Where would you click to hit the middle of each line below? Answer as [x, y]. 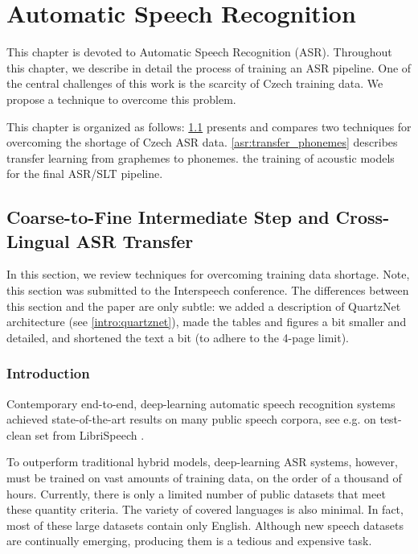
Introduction [48, 373]
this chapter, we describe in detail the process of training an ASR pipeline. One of [209, 67]
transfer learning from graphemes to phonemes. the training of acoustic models [201, 157]
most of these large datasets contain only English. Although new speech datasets [205, 525]
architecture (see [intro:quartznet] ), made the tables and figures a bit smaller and [207, 322]
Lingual [38, 240]
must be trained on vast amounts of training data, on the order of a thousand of [204, 478]
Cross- [363, 217]
